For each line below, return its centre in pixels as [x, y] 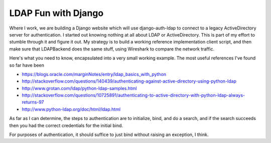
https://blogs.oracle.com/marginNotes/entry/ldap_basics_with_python [94, 74]
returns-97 [33, 102]
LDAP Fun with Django [56, 13]
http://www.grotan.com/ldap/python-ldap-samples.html [80, 88]
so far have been [27, 65]
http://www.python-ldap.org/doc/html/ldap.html [71, 109]
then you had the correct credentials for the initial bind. [66, 125]
